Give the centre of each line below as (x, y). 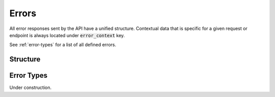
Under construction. (31, 88)
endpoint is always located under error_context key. (67, 35)
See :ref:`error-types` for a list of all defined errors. (63, 45)
